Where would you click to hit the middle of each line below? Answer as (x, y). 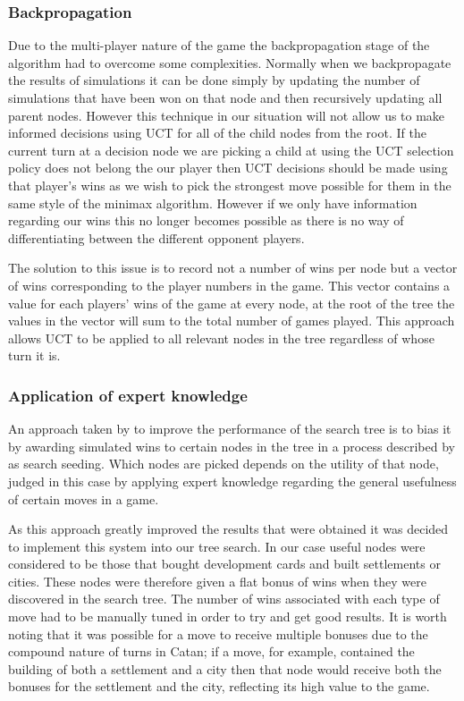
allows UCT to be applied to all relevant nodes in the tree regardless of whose (221, 338)
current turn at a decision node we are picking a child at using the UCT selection (231, 150)
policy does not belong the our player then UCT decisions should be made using (228, 168)
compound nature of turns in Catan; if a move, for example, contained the (211, 651)
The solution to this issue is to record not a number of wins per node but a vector (233, 268)
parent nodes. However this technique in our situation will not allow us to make (227, 115)
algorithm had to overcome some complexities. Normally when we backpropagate (230, 62)
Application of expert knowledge (128, 395)
